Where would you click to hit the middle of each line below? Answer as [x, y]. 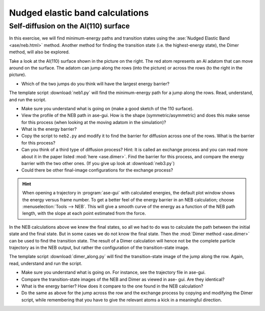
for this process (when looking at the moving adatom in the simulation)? [94, 122]
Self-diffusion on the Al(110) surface [69, 26]
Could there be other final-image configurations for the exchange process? [97, 170]
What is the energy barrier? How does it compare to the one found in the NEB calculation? [112, 286]
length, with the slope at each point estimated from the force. [84, 214]
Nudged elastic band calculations [79, 13]
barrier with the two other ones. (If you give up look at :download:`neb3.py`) [98, 164]
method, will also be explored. [40, 52]
